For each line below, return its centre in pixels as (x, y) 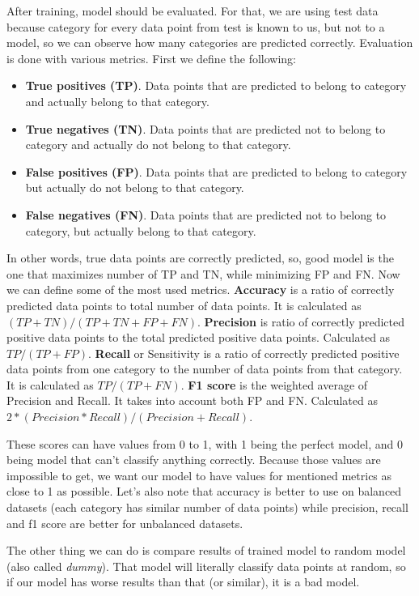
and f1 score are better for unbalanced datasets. (125, 523)
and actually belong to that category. (117, 101)
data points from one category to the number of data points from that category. (205, 369)
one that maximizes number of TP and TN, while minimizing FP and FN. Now (203, 273)
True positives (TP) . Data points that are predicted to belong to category (216, 85)
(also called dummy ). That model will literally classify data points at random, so (206, 566)
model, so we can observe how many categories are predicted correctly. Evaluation (210, 43)
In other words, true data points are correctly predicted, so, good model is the (200, 258)
